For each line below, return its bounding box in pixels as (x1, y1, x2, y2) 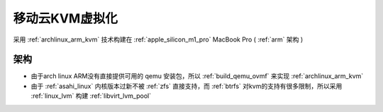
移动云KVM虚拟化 (13, 11, 118, 26)
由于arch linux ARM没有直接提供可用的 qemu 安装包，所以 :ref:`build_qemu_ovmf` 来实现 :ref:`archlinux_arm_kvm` (30, 72, 364, 80)
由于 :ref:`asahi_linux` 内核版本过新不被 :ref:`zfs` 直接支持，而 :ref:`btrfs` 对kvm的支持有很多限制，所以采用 (30, 82, 343, 90)
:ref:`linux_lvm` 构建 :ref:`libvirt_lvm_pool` (30, 92, 152, 100)
